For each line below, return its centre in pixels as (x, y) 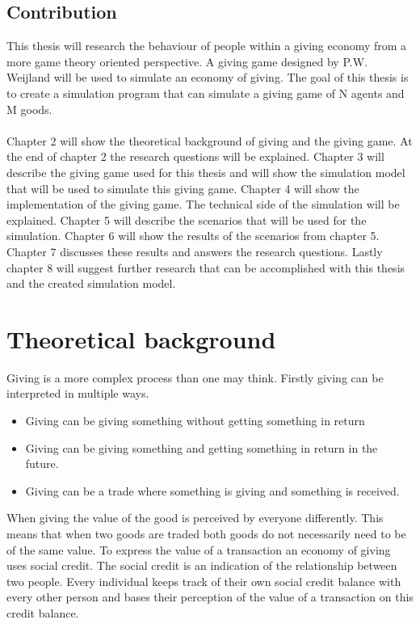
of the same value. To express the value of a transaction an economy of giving (199, 549)
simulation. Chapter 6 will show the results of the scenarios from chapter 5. (193, 236)
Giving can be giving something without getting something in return (195, 421)
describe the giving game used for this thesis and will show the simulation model (206, 172)
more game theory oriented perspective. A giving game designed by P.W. (187, 61)
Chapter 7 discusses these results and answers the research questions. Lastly (195, 251)
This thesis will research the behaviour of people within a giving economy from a (207, 46)
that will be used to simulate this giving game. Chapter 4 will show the (183, 188)
